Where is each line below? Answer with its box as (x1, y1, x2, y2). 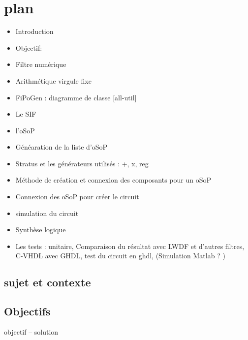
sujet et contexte (4, 275, 91, 290)
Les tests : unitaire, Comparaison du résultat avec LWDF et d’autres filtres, (15, 241, 245, 251)
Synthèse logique (15, 224, 66, 235)
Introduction (15, 26, 54, 36)
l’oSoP (15, 125, 35, 135)
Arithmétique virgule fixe (15, 75, 92, 86)
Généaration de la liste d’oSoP (15, 142, 108, 152)
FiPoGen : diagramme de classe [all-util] (15, 92, 137, 102)
